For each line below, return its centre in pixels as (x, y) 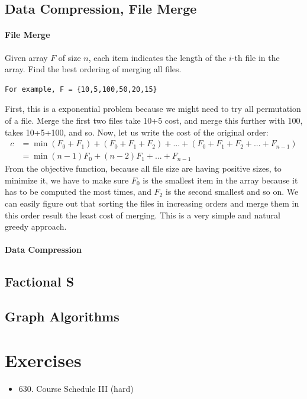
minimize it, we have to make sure (67, 180)
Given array (26, 57)
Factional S (40, 281)
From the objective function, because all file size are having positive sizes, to (143, 168)
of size (70, 57)
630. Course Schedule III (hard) (76, 388)
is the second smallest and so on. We (232, 192)
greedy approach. (36, 226)
